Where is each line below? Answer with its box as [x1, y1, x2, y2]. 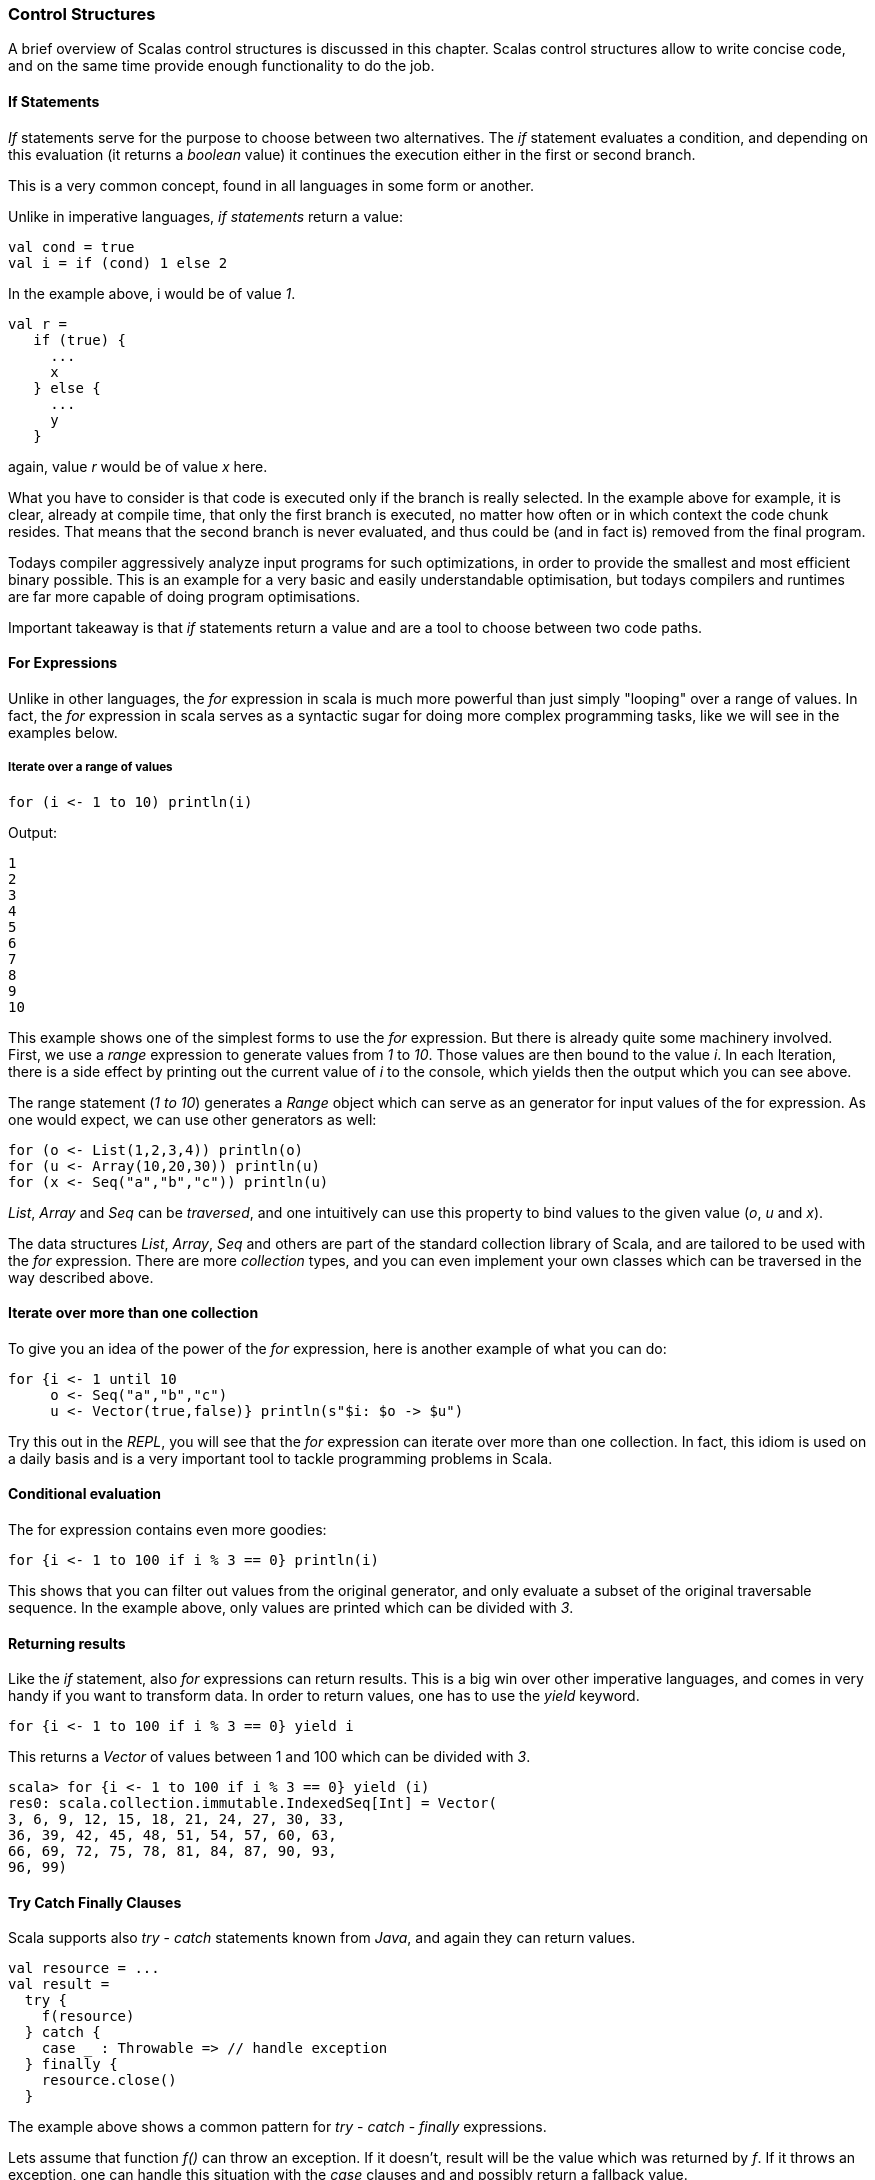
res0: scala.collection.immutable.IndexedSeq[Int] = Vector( [8, 1795, 497, 1812]
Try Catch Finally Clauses [8, 1893, 182, 1911]
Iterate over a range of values [8, 760, 173, 775]
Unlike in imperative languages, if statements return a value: [8, 207, 404, 225]
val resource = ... [8, 1960, 160, 1977]
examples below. [8, 723, 118, 741]
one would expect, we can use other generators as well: [8, 1110, 377, 1128]
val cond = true [8, 238, 135, 255]
